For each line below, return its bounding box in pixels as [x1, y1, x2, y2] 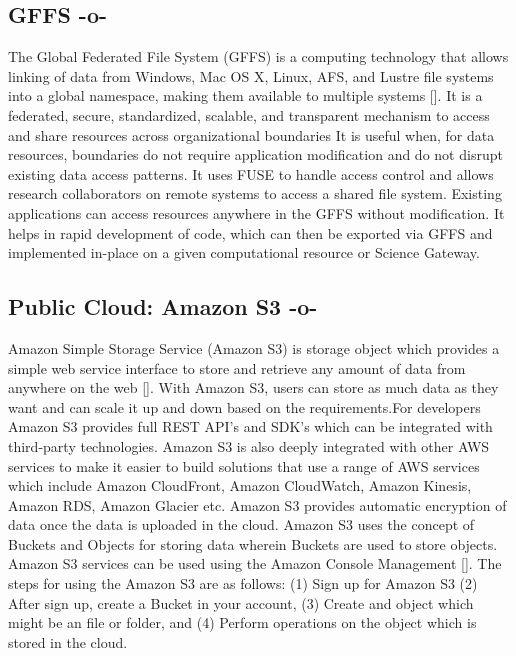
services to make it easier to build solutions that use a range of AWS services [8, 455, 480, 476]
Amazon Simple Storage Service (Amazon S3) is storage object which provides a [8, 337, 500, 358]
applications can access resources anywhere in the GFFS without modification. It [8, 202, 505, 223]
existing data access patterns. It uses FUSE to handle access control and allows [8, 163, 494, 184]
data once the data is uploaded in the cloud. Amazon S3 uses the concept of [8, 514, 475, 535]
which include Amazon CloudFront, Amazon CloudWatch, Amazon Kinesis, [8, 475, 472, 496]
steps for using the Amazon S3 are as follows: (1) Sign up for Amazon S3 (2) [8, 573, 478, 594]
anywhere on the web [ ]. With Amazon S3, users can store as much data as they [8, 377, 499, 398]
